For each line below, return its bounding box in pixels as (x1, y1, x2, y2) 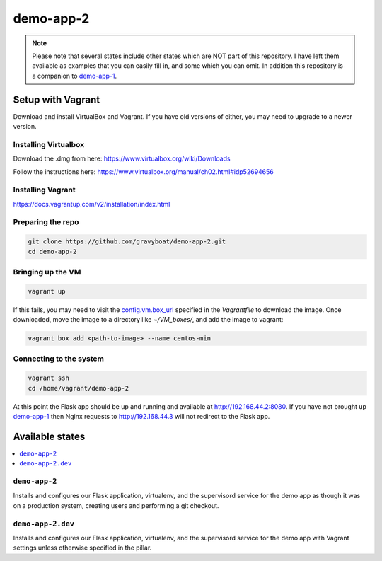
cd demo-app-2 (28, 248, 77, 255)
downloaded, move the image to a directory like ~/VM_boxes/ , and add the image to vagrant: (13, 316, 284, 324)
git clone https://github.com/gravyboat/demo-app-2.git (28, 238, 226, 245)
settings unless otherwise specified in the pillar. (13, 543, 152, 552)
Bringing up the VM (13, 267, 81, 277)
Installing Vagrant (13, 185, 76, 195)
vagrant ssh (28, 374, 70, 382)
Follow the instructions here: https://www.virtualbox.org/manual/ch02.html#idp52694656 (13, 167, 274, 176)
